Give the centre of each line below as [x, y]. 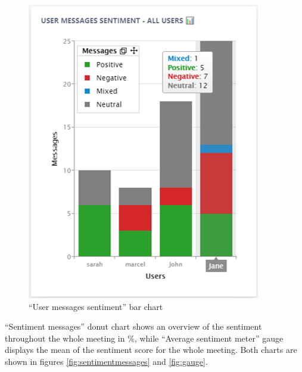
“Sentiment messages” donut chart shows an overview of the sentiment [133, 326]
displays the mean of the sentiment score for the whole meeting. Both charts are [151, 350]
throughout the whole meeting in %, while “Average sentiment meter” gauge [144, 338]
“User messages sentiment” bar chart [96, 306]
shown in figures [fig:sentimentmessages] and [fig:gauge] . [106, 361]
